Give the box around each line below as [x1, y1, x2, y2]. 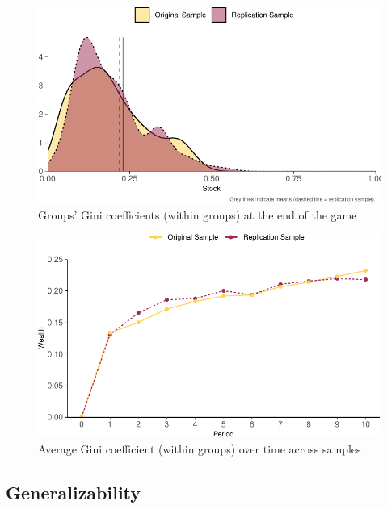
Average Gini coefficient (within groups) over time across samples [38, 440, 361, 457]
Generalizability [6, 479, 141, 504]
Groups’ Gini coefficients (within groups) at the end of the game [38, 206, 357, 223]
